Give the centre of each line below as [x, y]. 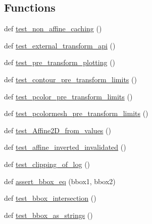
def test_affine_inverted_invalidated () [65, 147]
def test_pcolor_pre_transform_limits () [68, 96]
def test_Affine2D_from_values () [58, 130]
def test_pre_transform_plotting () [60, 62]
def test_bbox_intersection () [50, 198]
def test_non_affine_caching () [53, 29]
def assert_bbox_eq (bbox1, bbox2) [60, 181]
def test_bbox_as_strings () [48, 215]
